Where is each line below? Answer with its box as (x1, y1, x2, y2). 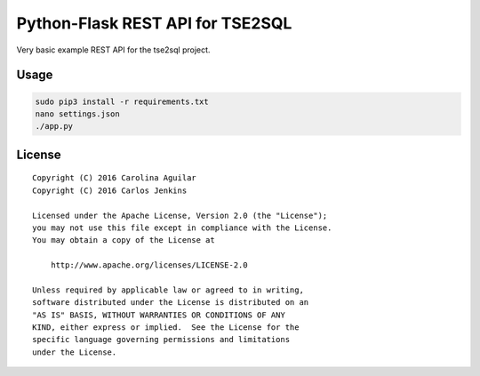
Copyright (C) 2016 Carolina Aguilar (32, 173, 197, 183)
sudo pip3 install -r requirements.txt (35, 96, 209, 107)
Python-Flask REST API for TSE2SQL (16, 13, 292, 33)
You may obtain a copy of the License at (32, 236, 215, 245)
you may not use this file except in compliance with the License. (32, 222, 332, 233)
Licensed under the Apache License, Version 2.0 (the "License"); (32, 210, 328, 220)
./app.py (35, 121, 74, 132)
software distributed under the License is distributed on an (32, 298, 309, 308)
